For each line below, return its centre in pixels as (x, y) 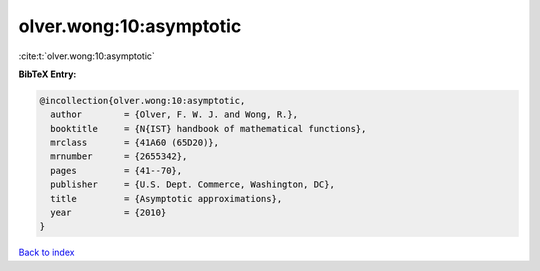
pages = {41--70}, (116, 170)
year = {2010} (108, 213)
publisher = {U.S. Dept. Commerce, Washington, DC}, (192, 184)
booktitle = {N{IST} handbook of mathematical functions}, (208, 128)
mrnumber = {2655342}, (119, 156)
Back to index (46, 252)
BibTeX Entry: (47, 74)
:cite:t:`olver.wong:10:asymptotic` (86, 56)
